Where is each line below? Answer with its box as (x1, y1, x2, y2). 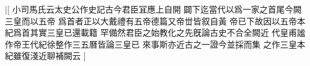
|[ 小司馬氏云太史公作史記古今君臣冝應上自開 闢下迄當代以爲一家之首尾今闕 (5, 3, 302, 15)
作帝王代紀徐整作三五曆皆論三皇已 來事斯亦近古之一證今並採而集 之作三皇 (5, 37, 297, 50)
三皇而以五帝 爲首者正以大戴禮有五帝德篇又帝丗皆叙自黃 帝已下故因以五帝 (5, 14, 297, 27)
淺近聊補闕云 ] (29, 49, 86, 62)
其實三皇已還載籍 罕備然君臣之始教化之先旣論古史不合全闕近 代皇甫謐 (29, 26, 306, 39)
